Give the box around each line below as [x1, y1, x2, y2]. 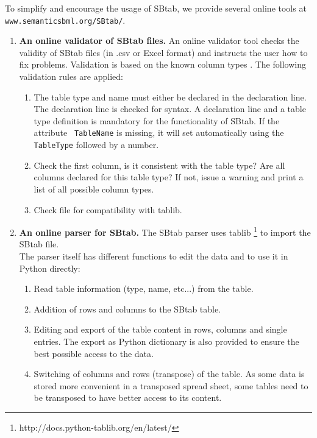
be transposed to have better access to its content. [34, 391, 222, 404]
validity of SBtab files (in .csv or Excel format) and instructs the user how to [19, 46, 308, 58]
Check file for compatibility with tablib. [34, 203, 182, 216]
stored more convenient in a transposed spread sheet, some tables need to [34, 379, 308, 392]
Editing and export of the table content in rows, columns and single [34, 323, 287, 336]
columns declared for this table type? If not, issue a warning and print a [34, 171, 304, 183]
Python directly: [19, 261, 80, 274]
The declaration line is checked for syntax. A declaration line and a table [34, 102, 306, 115]
